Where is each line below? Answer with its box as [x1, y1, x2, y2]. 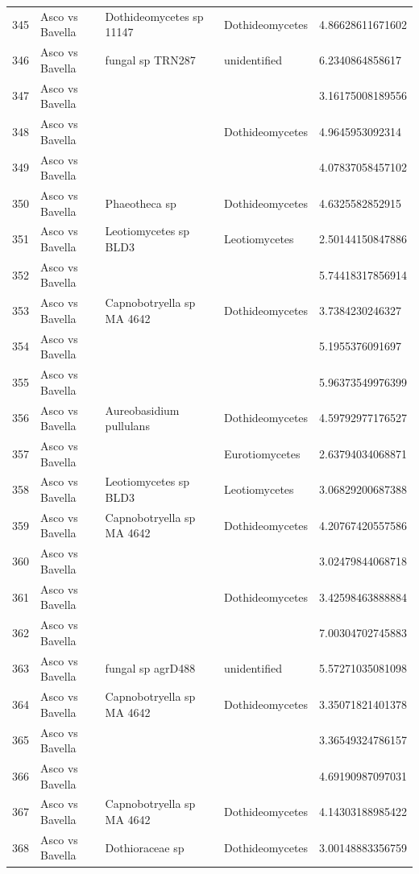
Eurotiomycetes [223, 445, 301, 462]
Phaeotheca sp [105, 194, 176, 211]
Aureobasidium [105, 401, 180, 418]
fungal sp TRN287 [105, 51, 196, 68]
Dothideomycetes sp [105, 7, 204, 24]
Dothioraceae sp [105, 839, 185, 855]
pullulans [105, 417, 150, 434]
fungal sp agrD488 [105, 660, 196, 677]
